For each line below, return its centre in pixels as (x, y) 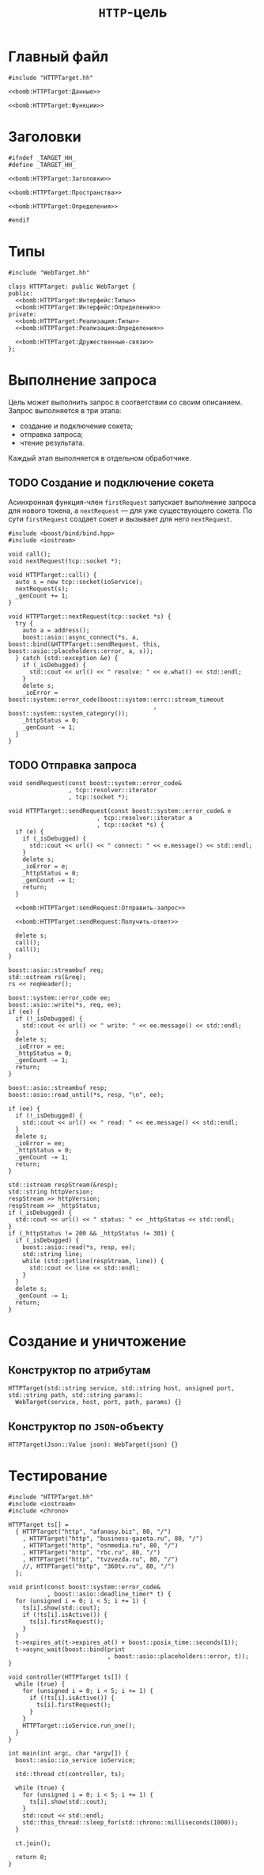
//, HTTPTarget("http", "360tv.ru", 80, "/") (99, 1566)
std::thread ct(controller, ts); (70, 1774)
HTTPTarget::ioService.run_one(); (79, 1726)
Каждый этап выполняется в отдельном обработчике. (100, 457)
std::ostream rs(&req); (47, 977)
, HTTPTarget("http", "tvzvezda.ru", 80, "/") (100, 1560)
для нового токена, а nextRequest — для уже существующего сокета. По (130, 511)
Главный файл (58, 57)
